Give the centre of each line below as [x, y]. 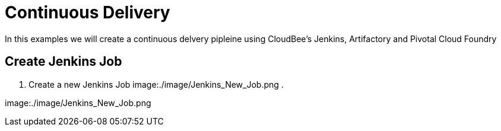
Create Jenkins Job [64, 62]
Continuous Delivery [88, 12]
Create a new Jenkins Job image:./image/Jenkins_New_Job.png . [156, 84]
